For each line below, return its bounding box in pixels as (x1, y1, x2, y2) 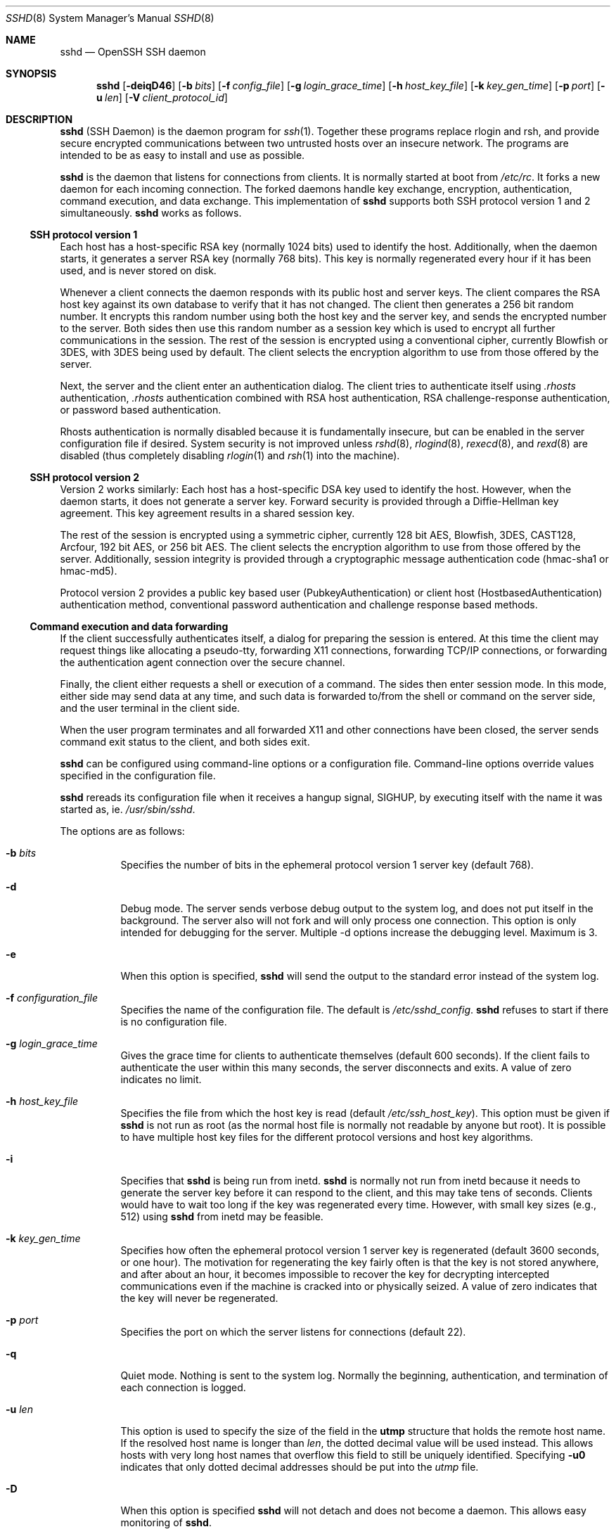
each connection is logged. (120, 1381, 246, 1393)
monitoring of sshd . (120, 1516, 212, 1528)
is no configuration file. (120, 1016, 227, 1028)
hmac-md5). (60, 565, 117, 577)
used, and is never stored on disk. (60, 264, 217, 276)
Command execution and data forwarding (30, 620, 229, 632)
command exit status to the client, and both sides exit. (60, 736, 310, 748)
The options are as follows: (60, 825, 185, 837)
